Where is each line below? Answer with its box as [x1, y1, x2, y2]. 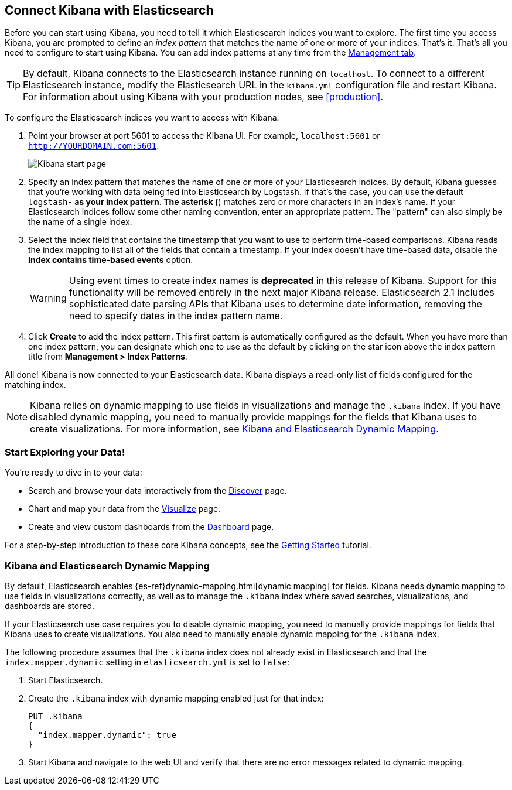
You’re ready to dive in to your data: [5, 467, 142, 478]
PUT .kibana [28, 711, 83, 721]
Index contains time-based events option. [28, 255, 193, 265]
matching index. [5, 379, 66, 390]
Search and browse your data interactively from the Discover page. [28, 485, 287, 496]
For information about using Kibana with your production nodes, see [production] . [23, 91, 384, 103]
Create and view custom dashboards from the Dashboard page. [28, 522, 274, 532]
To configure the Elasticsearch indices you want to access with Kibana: [5, 112, 279, 123]
